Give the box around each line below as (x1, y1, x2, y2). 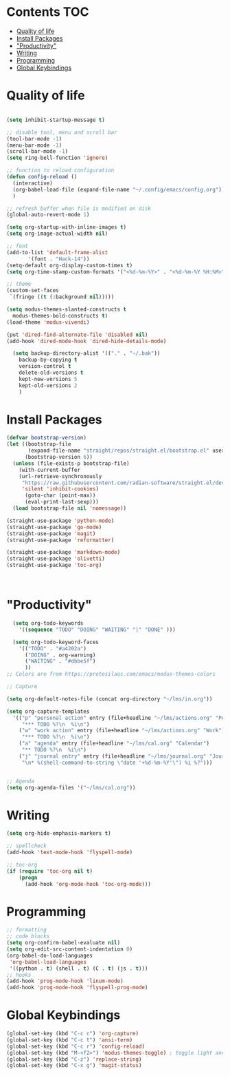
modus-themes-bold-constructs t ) (12, 312, 108, 319)
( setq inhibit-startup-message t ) (6, 116, 106, 123)
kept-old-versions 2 (19, 382, 78, 389)
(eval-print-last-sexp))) (24, 499, 99, 506)
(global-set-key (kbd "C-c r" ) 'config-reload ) (6, 1043, 146, 1050)
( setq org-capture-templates (6, 707, 90, 715)
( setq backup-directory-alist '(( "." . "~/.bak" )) (12, 350, 161, 357)
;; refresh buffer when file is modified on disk (6, 205, 152, 212)
